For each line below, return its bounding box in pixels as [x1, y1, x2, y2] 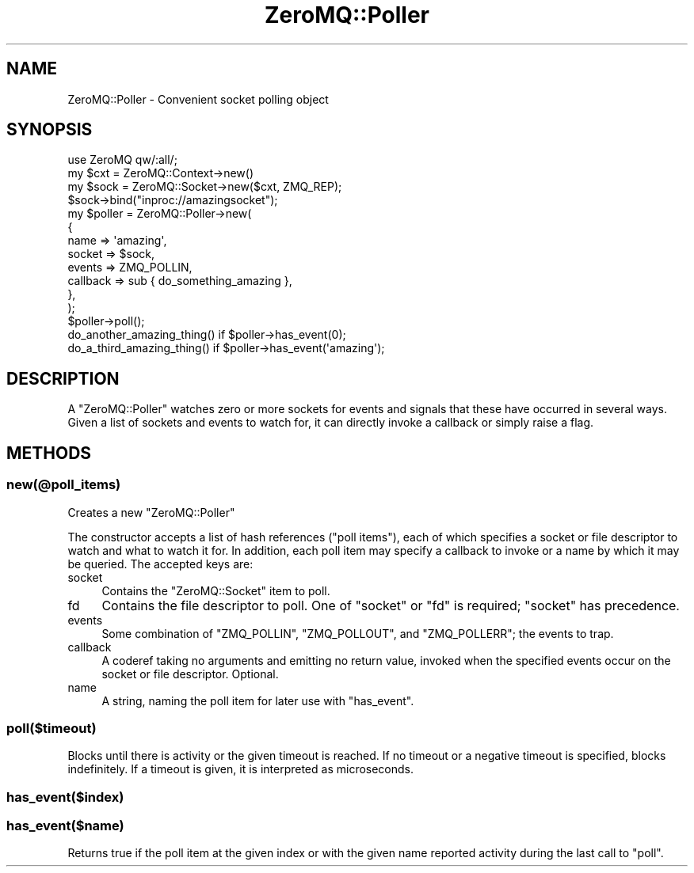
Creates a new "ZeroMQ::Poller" [67, 505, 235, 519]
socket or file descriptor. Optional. [101, 666, 279, 681]
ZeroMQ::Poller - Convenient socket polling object [67, 92, 329, 106]
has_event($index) [6, 788, 124, 805]
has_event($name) [6, 818, 124, 833]
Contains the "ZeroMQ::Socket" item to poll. [101, 583, 330, 598]
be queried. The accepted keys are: [67, 556, 254, 571]
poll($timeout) [6, 719, 97, 736]
